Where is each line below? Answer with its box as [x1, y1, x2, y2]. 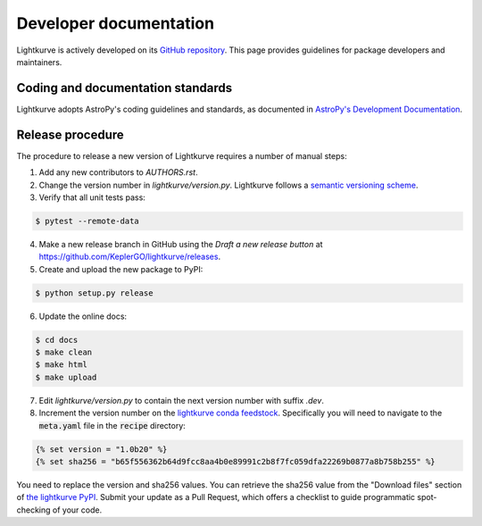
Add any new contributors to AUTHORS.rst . [38, 167, 198, 178]
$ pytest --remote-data [35, 215, 140, 226]
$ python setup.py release [35, 288, 154, 298]
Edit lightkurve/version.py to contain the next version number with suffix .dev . [38, 395, 325, 405]
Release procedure [16, 127, 124, 142]
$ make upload [35, 372, 97, 382]
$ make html [35, 360, 88, 370]
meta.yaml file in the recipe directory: [38, 420, 187, 430]
